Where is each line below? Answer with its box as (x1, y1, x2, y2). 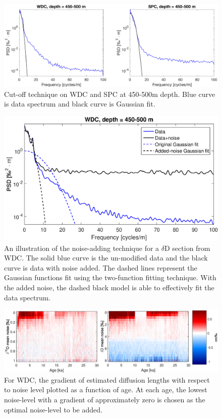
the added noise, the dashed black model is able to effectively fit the (4, 282, 214, 292)
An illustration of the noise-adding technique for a (4, 242, 159, 253)
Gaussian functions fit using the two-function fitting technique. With (4, 272, 216, 283)
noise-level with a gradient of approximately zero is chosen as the (4, 394, 205, 404)
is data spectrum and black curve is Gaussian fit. (4, 98, 155, 109)
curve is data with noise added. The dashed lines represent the (4, 262, 197, 273)
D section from (164, 242, 210, 253)
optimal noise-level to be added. (4, 404, 102, 414)
